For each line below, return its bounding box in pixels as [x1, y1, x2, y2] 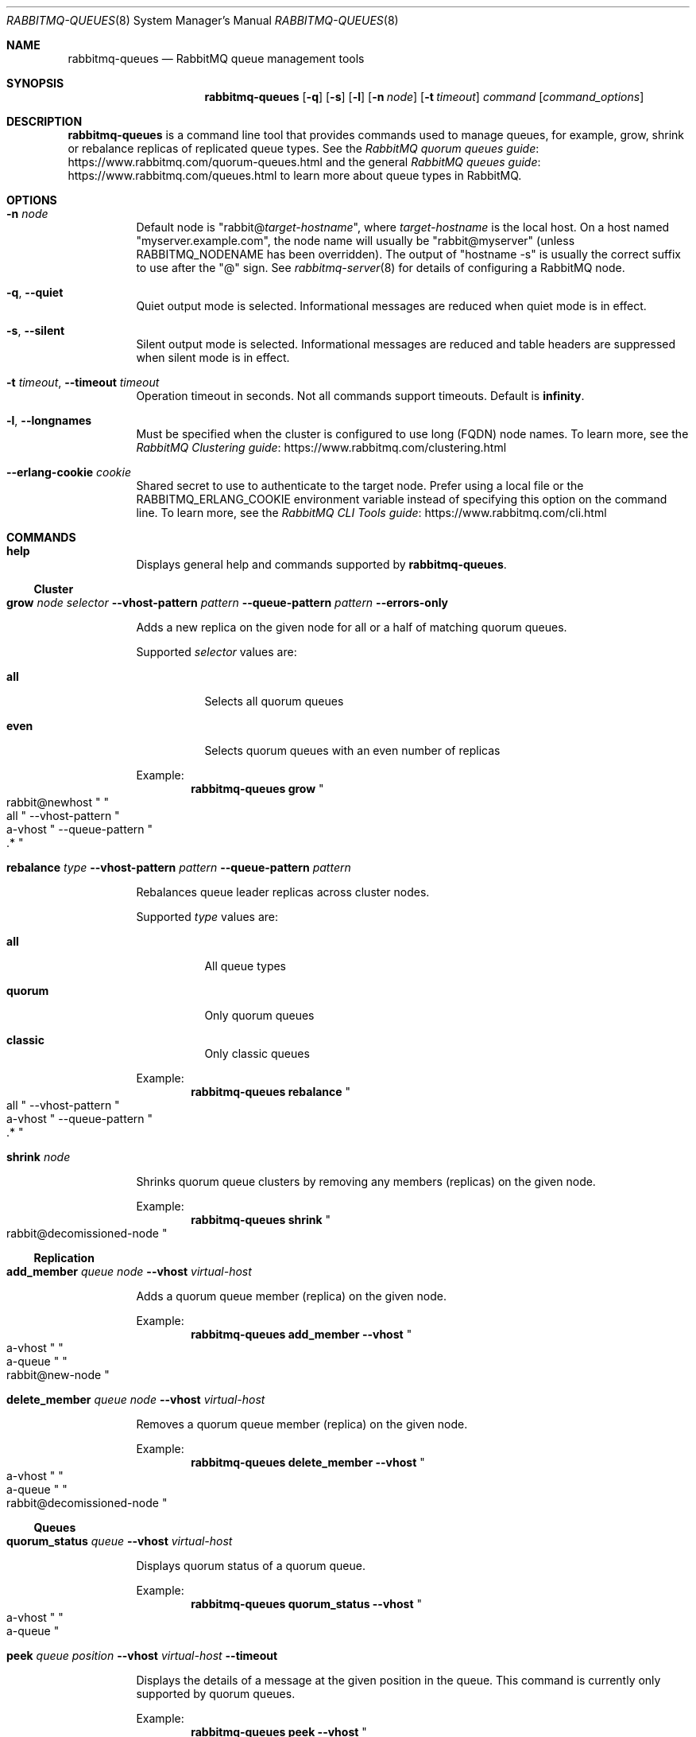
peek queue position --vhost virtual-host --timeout [6, 1649, 278, 1662]
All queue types [204, 959, 287, 973]
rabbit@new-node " [6, 1368, 110, 1381]
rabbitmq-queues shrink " [191, 1213, 331, 1226]
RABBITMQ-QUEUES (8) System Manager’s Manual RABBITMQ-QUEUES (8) [6, 14, 399, 27]
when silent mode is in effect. [136, 351, 290, 364]
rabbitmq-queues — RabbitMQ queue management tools [68, 52, 365, 65]
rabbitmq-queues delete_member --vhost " [191, 1455, 425, 1469]
